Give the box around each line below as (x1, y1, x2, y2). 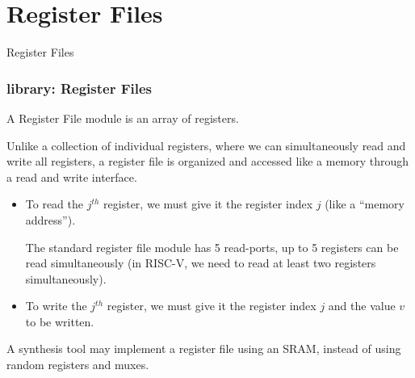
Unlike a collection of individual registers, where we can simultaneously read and (6, 136, 406, 153)
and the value (328, 297, 396, 314)
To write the (25, 297, 87, 314)
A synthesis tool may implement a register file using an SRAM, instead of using (6, 340, 401, 357)
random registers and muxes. (6, 356, 149, 373)
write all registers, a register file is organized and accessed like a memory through (6, 153, 409, 170)
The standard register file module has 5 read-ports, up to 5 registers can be (25, 238, 399, 255)
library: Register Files (6, 78, 153, 98)
